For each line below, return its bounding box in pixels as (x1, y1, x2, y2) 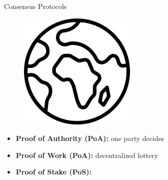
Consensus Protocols (4, 1, 67, 11)
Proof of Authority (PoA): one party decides (15, 133, 164, 143)
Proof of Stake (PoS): (15, 166, 91, 177)
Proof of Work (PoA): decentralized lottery (15, 149, 158, 160)
